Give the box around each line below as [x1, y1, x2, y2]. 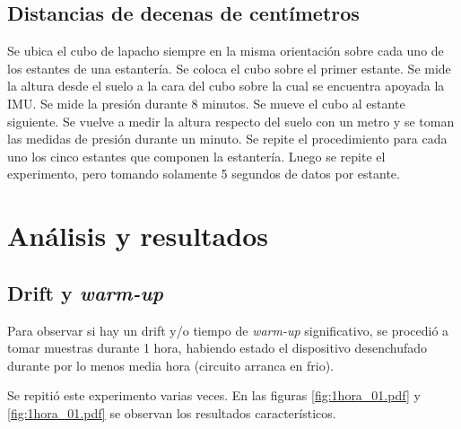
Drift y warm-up [7, 278, 163, 306]
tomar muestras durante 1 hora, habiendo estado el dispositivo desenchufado [7, 338, 428, 357]
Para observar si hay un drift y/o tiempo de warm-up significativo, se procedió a [7, 320, 449, 339]
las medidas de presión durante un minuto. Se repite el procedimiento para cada [7, 129, 448, 148]
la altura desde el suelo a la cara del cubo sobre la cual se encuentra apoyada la [7, 76, 445, 95]
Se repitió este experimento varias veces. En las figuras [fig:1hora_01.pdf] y [7, 386, 421, 405]
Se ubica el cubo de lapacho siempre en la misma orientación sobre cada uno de [7, 41, 444, 60]
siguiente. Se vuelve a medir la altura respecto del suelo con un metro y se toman [7, 111, 455, 130]
